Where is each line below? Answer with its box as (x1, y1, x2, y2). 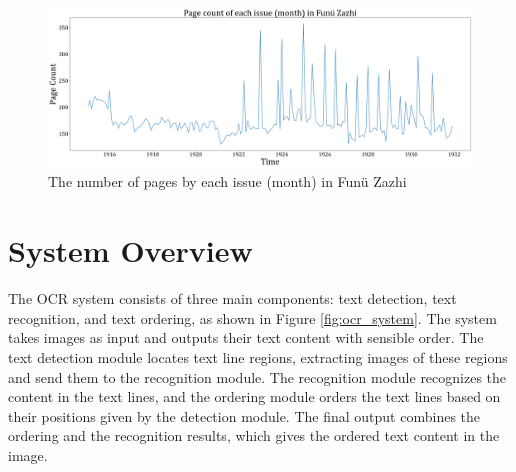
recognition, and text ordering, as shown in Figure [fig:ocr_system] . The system (8, 307, 497, 328)
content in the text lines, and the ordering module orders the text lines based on (8, 386, 501, 407)
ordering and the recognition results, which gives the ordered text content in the (8, 425, 500, 446)
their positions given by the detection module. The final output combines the (8, 405, 481, 426)
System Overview (8, 230, 253, 271)
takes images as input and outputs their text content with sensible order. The (8, 327, 484, 348)
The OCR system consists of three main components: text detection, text (8, 288, 457, 309)
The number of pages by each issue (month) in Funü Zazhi (48, 171, 407, 192)
